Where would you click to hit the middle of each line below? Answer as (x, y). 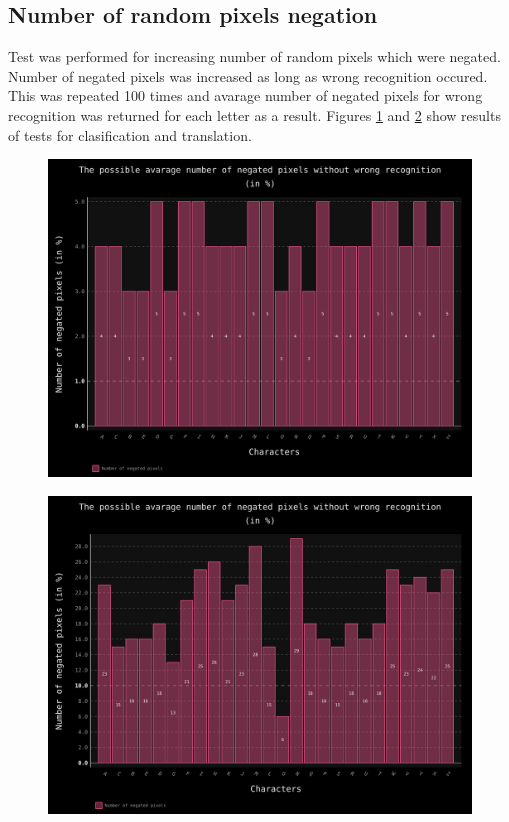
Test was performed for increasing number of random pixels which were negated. (254, 56)
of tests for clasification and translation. (130, 134)
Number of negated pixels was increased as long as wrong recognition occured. (248, 75)
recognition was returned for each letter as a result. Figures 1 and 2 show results (254, 114)
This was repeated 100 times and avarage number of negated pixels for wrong (245, 95)
